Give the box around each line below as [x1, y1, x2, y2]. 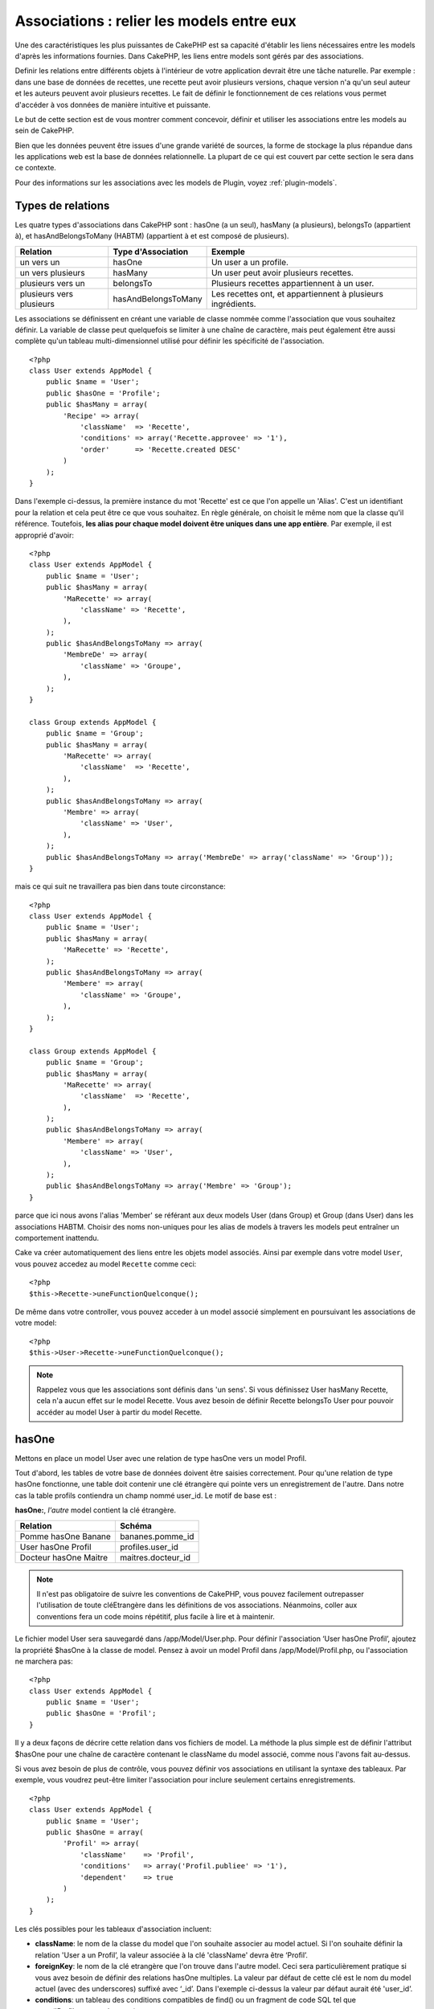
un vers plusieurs [19, 267, 85, 278]
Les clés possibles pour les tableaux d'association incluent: [14, 1925, 212, 1934]
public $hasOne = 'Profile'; [45, 388, 161, 398]
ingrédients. [211, 298, 256, 309]
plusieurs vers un [19, 277, 85, 288]
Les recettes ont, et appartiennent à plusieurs [211, 288, 383, 299]
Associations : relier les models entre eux [14, 12, 297, 30]
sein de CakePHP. [14, 125, 75, 136]
